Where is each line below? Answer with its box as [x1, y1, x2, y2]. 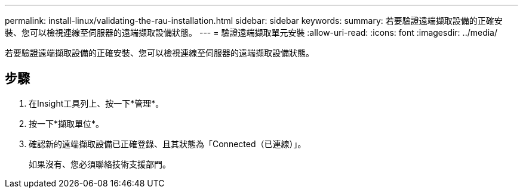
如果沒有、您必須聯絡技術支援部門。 [29, 158, 171, 169]
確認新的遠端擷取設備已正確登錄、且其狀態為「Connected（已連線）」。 [29, 138, 306, 149]
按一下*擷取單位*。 [29, 118, 104, 129]
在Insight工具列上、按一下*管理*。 [29, 98, 164, 108]
